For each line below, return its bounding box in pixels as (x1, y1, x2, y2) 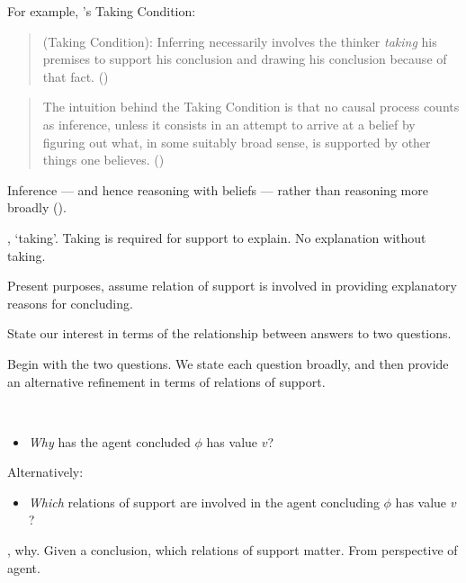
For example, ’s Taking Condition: (7, 2, 196, 20)
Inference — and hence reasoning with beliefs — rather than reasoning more (7, 180, 428, 199)
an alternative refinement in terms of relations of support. (7, 372, 326, 390)
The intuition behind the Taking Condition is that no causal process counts (42, 97, 460, 116)
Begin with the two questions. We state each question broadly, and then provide (7, 354, 449, 372)
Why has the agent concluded (28, 432, 191, 451)
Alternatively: (7, 462, 84, 481)
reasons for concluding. (7, 293, 133, 312)
